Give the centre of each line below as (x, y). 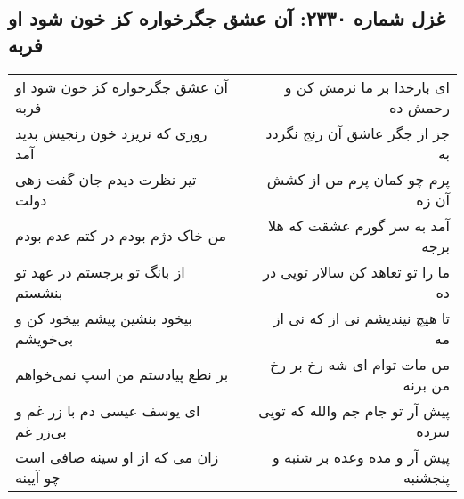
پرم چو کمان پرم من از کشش (358, 179)
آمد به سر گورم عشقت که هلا (359, 225)
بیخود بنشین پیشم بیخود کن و (104, 318)
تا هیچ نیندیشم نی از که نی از (361, 318)
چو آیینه (38, 477)
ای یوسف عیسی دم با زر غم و (108, 410)
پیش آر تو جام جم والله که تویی (354, 410)
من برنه (426, 384)
